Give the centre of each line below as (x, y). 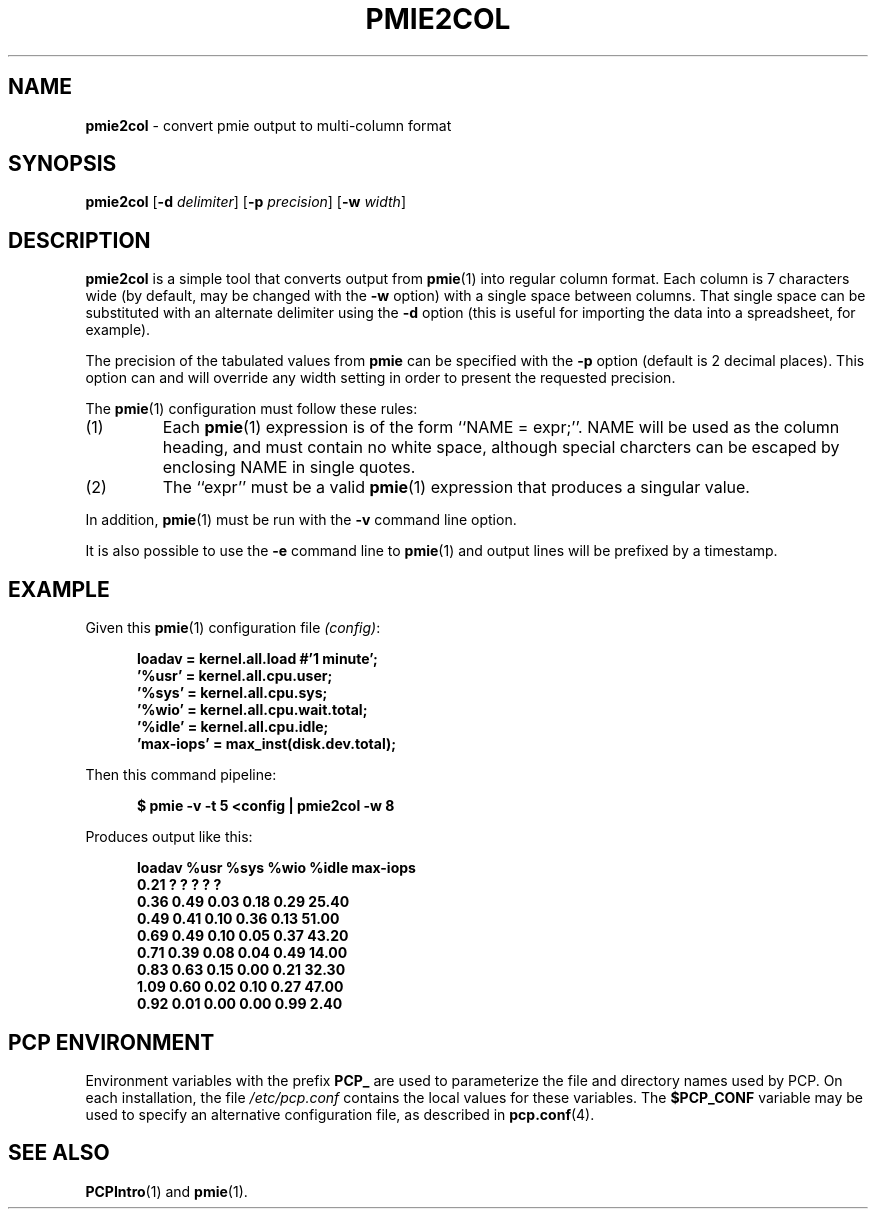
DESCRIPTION (79, 240)
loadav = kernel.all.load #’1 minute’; (257, 659)
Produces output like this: (169, 837)
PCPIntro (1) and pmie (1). (166, 1191)
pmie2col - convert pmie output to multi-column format (268, 125)
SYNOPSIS (62, 164)
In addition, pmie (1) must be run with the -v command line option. (301, 520)
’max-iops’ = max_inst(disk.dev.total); (267, 744)
